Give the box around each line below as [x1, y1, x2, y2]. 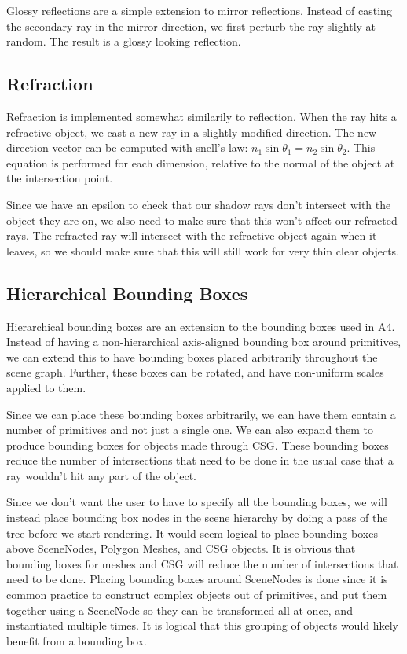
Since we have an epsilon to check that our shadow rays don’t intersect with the [6, 196, 391, 212]
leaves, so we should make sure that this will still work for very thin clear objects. [6, 242, 400, 259]
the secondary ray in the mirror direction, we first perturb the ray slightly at [6, 17, 376, 34]
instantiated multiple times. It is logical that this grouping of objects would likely [6, 617, 398, 634]
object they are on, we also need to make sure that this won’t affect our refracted [6, 211, 398, 228]
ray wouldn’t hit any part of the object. [6, 467, 197, 483]
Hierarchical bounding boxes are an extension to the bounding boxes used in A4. [6, 318, 395, 334]
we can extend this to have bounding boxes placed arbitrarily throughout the [6, 348, 378, 365]
